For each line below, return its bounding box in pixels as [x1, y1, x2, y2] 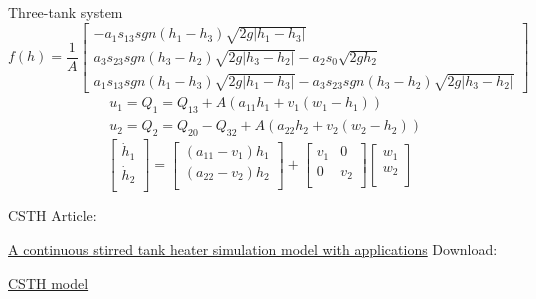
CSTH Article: [8, 205, 97, 226]
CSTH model [8, 272, 89, 293]
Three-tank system [8, 2, 123, 22]
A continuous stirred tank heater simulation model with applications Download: [8, 239, 498, 260]
